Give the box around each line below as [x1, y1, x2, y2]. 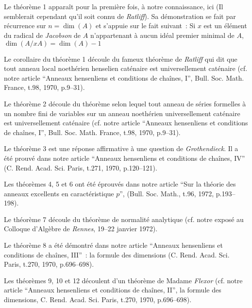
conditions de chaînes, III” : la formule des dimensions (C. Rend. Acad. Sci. [4, 249, 230, 259]
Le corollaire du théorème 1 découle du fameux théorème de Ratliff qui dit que [4, 53, 237, 64]
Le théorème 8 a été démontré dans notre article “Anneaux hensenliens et [4, 240, 223, 250]
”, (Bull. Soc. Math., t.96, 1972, [119, 188, 214, 198]
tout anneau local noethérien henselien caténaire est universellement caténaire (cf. [4, 63, 248, 73]
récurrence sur [4, 20, 46, 31]
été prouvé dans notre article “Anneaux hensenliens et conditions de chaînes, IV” [4, 153, 245, 163]
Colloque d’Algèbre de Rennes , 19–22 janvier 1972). [4, 223, 158, 234]
